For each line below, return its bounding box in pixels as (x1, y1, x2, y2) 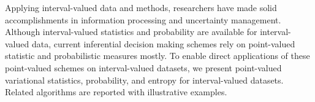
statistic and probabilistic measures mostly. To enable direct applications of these (5, 49, 310, 62)
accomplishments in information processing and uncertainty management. (5, 13, 281, 26)
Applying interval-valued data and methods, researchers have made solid (5, 1, 277, 14)
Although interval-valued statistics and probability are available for (5, 25, 257, 38)
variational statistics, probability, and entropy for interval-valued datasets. (5, 73, 284, 86)
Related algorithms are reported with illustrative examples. (5, 85, 227, 98)
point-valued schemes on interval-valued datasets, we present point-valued (5, 61, 282, 74)
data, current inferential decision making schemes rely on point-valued (31, 37, 295, 50)
